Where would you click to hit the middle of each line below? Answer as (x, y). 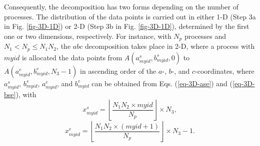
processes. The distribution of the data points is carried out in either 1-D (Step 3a (130, 16)
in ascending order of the (118, 71)
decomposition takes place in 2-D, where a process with (170, 46)
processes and (205, 36)
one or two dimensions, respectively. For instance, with (88, 36)
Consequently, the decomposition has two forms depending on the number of (121, 6)
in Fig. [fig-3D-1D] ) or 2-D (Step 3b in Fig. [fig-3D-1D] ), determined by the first (127, 26)
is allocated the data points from (72, 57)
